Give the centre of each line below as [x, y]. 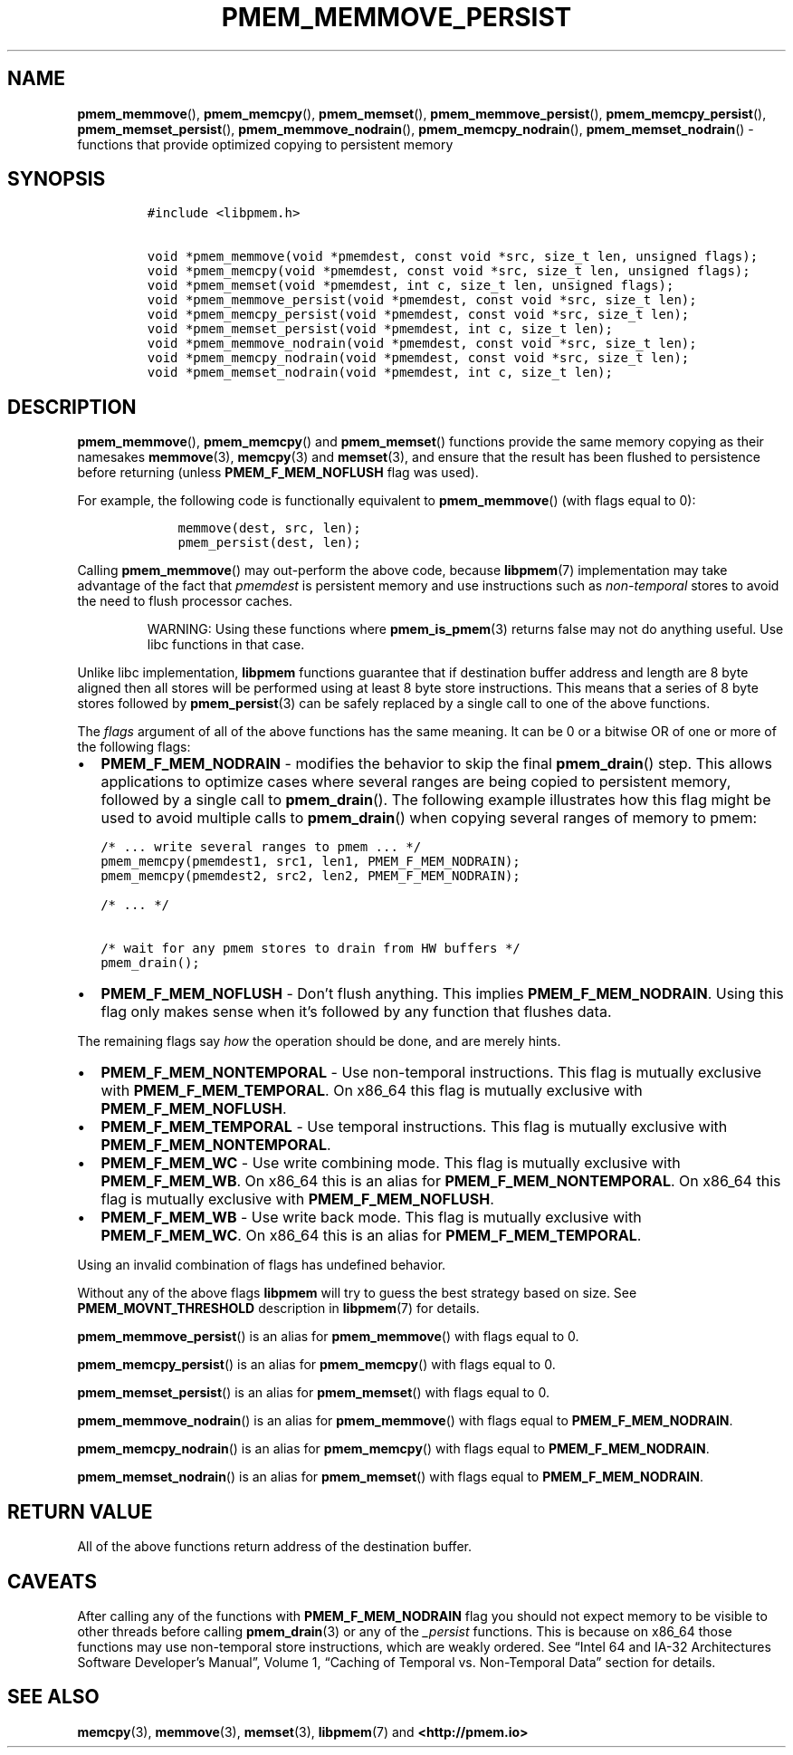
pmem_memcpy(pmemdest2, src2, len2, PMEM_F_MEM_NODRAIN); [311, 876]
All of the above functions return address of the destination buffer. [274, 1547]
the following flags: [134, 747]
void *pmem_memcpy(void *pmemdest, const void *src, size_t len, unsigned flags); [449, 271]
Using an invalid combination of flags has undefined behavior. [262, 1265]
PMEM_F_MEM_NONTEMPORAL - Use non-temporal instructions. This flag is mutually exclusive [431, 1073]
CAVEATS [52, 1581]
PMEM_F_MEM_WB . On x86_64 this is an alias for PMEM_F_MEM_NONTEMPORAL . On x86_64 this [441, 1181]
